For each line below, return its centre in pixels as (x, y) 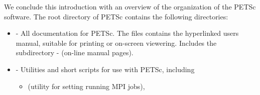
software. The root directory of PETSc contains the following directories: (116, 16)
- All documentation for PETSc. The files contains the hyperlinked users (127, 33)
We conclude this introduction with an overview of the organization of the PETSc (130, 6)
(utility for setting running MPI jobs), (86, 86)
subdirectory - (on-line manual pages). (75, 52)
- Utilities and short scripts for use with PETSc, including (105, 69)
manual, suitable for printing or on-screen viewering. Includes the (116, 43)
